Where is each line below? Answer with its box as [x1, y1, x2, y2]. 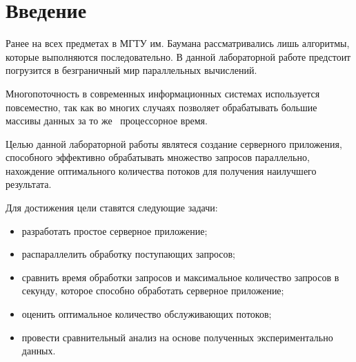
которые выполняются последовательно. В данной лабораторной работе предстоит [6, 49, 351, 64]
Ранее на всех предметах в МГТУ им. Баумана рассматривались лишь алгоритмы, [6, 36, 350, 50]
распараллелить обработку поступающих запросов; [21, 247, 235, 261]
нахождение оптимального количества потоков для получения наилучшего [6, 163, 317, 178]
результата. [6, 177, 52, 191]
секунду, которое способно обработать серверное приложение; [21, 283, 284, 298]
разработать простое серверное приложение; [21, 223, 208, 238]
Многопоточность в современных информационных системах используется [6, 86, 320, 100]
